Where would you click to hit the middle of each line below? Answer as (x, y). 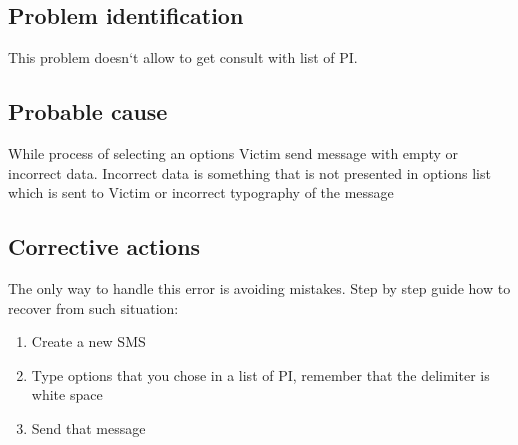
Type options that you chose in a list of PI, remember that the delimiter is (260, 374)
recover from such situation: (93, 307)
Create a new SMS (88, 341)
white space (67, 394)
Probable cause (88, 111)
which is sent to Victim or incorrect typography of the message (201, 192)
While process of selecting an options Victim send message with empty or (233, 153)
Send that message (88, 427)
